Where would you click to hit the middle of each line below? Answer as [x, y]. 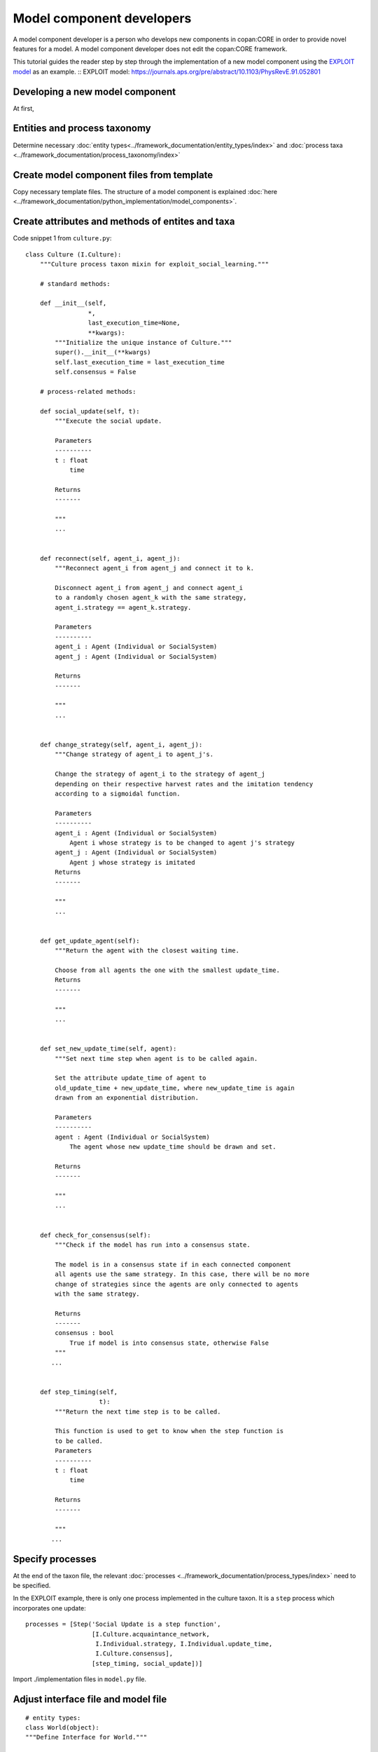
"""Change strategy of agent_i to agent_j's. [134, 754]
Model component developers [102, 18]
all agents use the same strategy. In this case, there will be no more [182, 1274]
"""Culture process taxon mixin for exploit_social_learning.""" [154, 264]
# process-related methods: [88, 391]
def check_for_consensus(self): [95, 1235]
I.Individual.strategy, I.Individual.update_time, [184, 1644]
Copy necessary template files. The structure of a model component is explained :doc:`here [145, 191]
